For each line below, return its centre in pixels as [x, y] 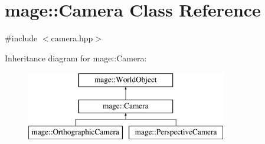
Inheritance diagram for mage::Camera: [76, 58]
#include [21, 38]
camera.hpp [72, 38]
